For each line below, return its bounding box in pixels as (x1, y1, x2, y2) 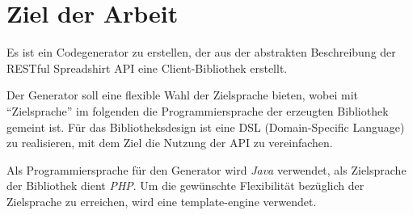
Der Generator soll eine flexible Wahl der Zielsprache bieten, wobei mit (6, 86, 359, 103)
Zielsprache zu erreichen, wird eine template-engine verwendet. (6, 192, 317, 209)
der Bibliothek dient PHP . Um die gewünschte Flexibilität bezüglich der (6, 177, 365, 194)
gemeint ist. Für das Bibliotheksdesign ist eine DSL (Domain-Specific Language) (6, 118, 405, 135)
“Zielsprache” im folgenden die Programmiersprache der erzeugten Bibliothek (6, 102, 389, 119)
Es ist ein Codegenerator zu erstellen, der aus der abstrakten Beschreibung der (6, 44, 396, 61)
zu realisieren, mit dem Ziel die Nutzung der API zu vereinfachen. (6, 134, 333, 151)
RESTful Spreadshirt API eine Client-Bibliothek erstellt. (6, 59, 288, 76)
